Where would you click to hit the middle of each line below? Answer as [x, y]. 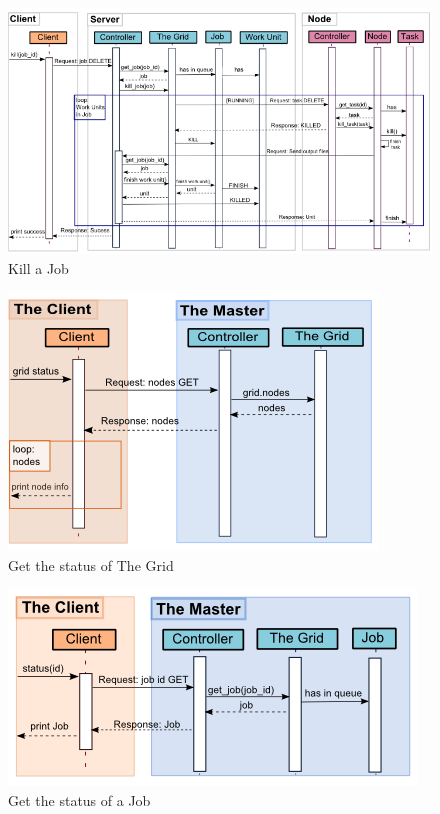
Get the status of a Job [79, 799]
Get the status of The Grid [91, 564]
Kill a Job [38, 267]
